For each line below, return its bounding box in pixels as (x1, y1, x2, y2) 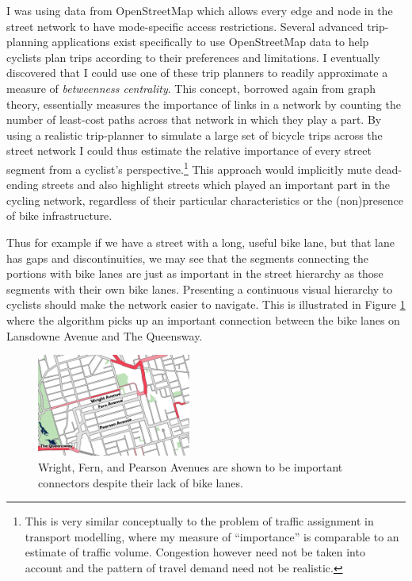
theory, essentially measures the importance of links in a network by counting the (6, 95, 401, 112)
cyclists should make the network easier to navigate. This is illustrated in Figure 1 (6, 296, 406, 313)
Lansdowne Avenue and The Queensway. (6, 327, 203, 344)
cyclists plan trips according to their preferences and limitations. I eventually (6, 48, 380, 65)
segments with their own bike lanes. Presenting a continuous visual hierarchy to (6, 280, 393, 297)
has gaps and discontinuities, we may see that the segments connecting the (6, 249, 369, 266)
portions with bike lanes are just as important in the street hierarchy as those (6, 265, 383, 282)
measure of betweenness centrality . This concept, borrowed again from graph (6, 79, 376, 96)
